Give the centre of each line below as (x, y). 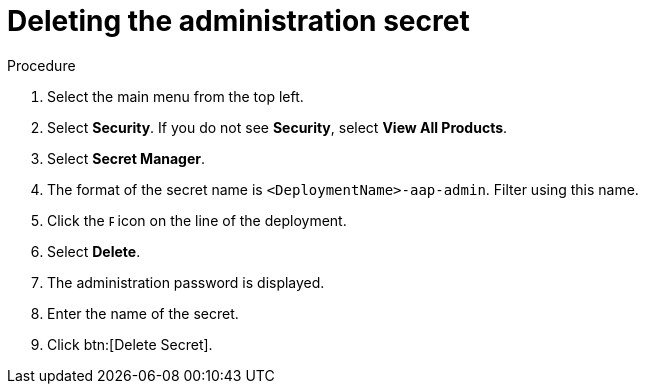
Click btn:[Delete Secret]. (130, 344)
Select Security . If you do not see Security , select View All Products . (277, 127)
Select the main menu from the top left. (175, 96)
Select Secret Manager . (126, 158)
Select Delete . (94, 251)
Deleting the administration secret (238, 21)
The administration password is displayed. (186, 282)
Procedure (41, 65)
